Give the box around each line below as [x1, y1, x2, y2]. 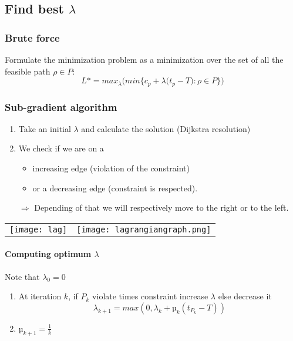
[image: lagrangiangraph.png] [76, 224, 211, 234]
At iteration [18, 290, 62, 302]
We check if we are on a [18, 142, 104, 154]
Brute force [5, 30, 60, 45]
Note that [5, 270, 40, 282]
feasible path [5, 65, 50, 77]
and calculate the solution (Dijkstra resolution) [81, 122, 251, 134]
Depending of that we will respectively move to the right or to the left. [34, 201, 289, 214]
